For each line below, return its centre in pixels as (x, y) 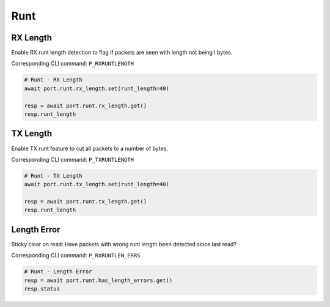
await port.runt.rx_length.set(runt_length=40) (97, 88)
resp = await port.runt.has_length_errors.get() (98, 280)
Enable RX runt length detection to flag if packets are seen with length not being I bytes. (122, 53)
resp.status (42, 289)
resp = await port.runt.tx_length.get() (85, 202)
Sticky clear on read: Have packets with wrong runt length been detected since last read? (124, 244)
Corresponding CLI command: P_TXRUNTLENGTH (73, 159)
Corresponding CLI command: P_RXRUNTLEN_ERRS (76, 256)
